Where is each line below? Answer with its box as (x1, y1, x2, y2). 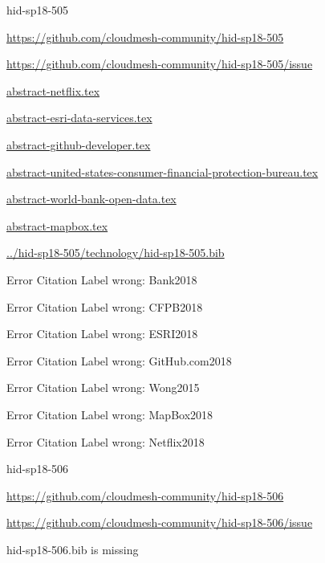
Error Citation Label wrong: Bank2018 (6, 271, 197, 288)
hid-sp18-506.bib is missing (6, 541, 139, 557)
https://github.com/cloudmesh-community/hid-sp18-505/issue (6, 55, 313, 72)
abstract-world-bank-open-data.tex (6, 190, 177, 207)
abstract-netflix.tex (6, 82, 100, 99)
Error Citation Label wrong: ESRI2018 (6, 325, 198, 342)
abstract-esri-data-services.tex (6, 109, 152, 126)
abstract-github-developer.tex (6, 136, 151, 153)
